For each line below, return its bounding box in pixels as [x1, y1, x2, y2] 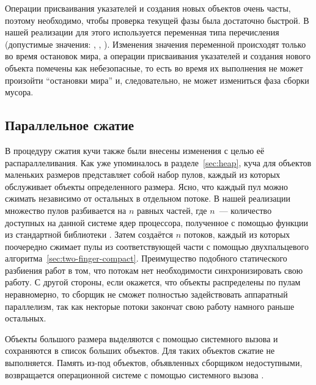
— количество [219, 204, 272, 216]
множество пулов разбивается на [5, 204, 127, 216]
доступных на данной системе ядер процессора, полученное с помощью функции [5, 216, 309, 229]
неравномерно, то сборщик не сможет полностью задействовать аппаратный [5, 288, 288, 301]
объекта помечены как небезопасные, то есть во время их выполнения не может [5, 61, 303, 74]
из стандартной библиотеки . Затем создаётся [5, 228, 174, 241]
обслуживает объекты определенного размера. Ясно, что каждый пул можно [5, 180, 288, 193]
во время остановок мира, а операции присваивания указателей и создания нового [5, 50, 310, 62]
